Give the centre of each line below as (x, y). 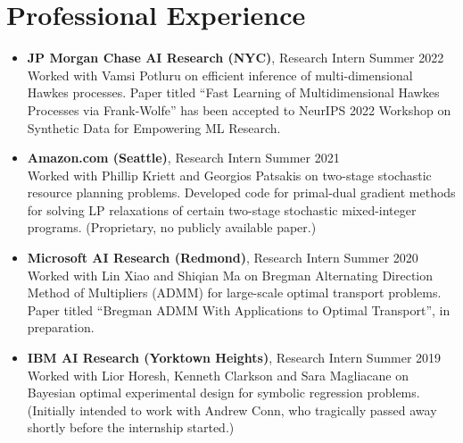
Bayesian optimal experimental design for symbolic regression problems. (223, 393)
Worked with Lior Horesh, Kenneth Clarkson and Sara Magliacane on (218, 375)
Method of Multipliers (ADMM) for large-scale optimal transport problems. (234, 293)
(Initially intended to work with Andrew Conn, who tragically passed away (232, 410)
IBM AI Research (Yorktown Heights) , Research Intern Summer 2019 (234, 358)
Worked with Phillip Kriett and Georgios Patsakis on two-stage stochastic (229, 175)
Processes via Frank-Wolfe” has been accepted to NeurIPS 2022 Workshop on (239, 109)
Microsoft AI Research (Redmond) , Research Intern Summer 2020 (223, 258)
